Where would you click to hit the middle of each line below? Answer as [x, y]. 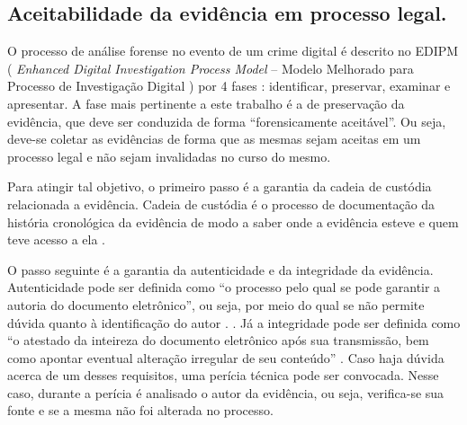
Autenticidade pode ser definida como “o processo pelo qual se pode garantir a [224, 287]
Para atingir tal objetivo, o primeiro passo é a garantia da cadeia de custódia [220, 186]
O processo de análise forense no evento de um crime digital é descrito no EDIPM [233, 51]
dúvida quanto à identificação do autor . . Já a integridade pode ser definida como [234, 322]
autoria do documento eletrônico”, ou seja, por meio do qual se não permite [216, 304]
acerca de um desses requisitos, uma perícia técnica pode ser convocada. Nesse [223, 375]
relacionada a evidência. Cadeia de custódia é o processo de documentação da [221, 204]
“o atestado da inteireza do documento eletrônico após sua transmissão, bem [218, 340]
